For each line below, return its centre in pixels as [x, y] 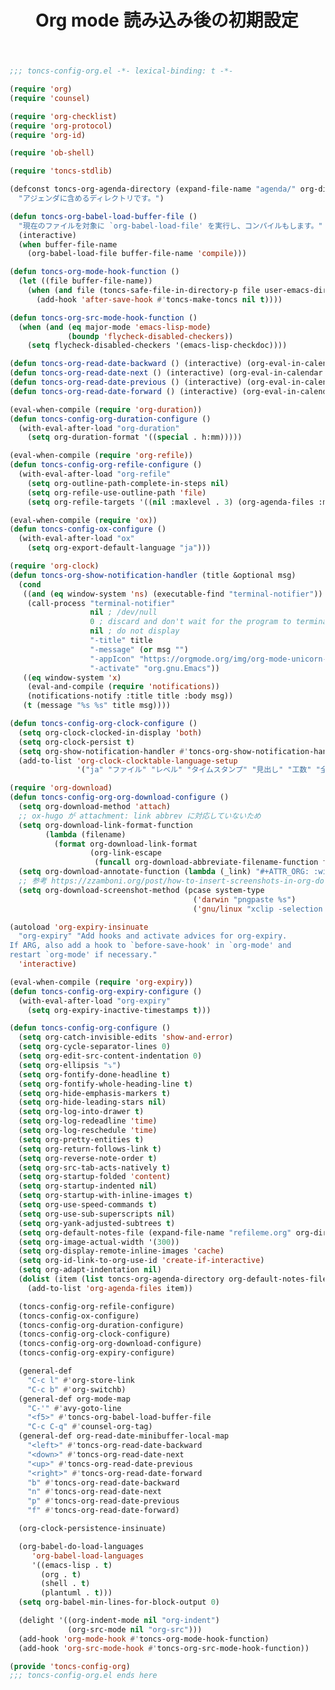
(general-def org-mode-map [74, 1399]
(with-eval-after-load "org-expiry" [94, 1001]
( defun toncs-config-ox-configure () [88, 529]
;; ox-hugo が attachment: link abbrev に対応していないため [140, 816]
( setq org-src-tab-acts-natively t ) [94, 1167]
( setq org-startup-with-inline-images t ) [106, 1196]
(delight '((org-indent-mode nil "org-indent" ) [119, 1621]
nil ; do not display [135, 631]
